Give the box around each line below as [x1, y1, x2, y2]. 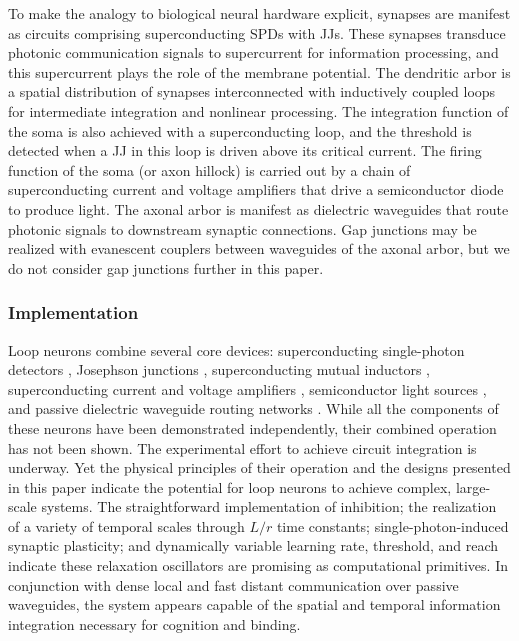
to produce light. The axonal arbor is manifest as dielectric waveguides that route [8, 198, 509, 219]
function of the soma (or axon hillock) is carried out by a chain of [8, 159, 411, 180]
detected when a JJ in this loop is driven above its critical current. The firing [8, 140, 482, 161]
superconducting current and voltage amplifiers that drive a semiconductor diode [8, 179, 504, 200]
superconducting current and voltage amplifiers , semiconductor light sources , [8, 378, 487, 399]
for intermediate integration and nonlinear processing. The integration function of [8, 100, 509, 121]
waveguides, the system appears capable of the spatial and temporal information [8, 594, 501, 615]
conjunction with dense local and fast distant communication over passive [8, 574, 459, 595]
